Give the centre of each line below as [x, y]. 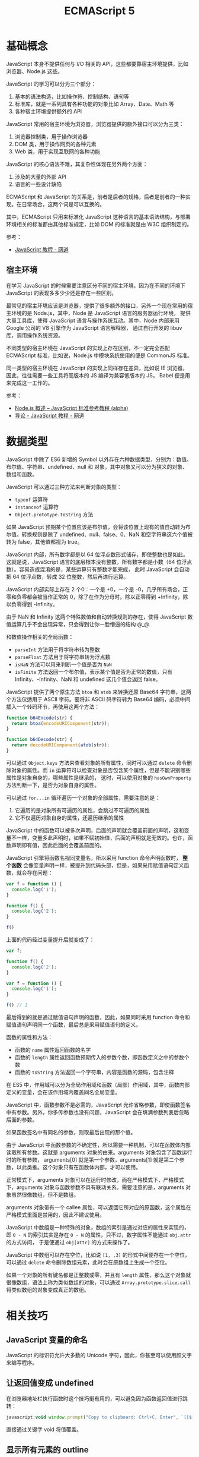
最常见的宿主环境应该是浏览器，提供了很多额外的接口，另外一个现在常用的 [97, 305]
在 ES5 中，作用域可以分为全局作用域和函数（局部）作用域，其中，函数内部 [98, 1085]
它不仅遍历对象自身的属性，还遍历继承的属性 [69, 818]
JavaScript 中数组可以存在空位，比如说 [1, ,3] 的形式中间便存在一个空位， [98, 1255]
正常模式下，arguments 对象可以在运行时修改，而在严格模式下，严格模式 [95, 1180]
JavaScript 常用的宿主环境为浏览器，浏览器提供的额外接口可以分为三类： [95, 124]
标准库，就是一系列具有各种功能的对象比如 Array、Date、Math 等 [94, 104]
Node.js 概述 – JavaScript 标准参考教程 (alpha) [71, 408]
